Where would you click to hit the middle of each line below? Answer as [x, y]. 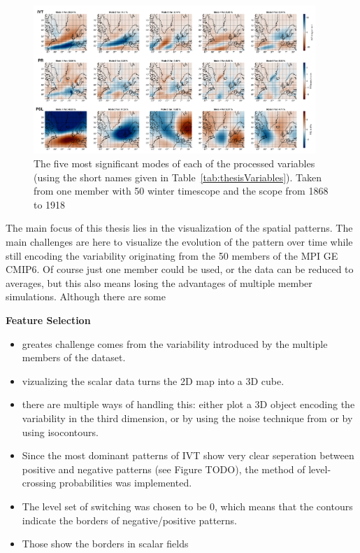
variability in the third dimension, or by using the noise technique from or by [187, 418]
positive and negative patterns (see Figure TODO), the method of [164, 469]
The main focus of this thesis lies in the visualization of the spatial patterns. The [179, 228]
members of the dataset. [74, 357]
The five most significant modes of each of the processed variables [174, 163]
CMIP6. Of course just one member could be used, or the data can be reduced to [180, 269]
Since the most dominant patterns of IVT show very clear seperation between [188, 455]
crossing [39, 483]
